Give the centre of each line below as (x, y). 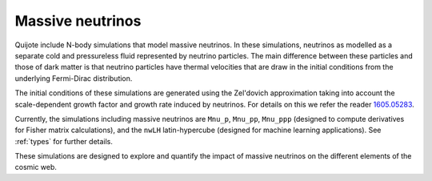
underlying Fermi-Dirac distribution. (74, 78)
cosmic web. (36, 167)
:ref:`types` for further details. (64, 141)
